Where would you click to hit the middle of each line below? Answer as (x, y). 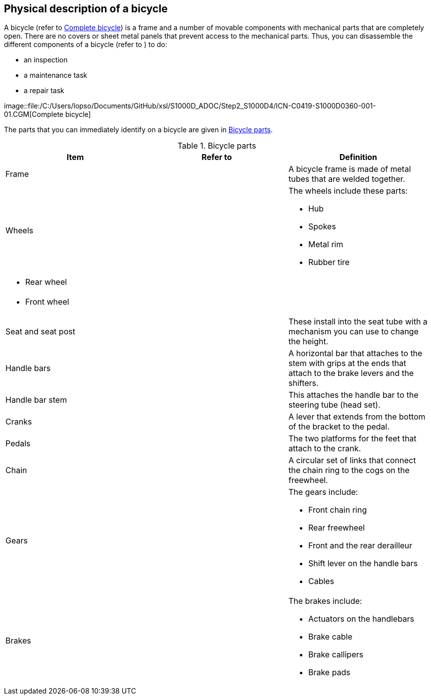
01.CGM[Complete (34, 114)
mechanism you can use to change (353, 332)
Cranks (19, 422)
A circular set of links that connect (352, 460)
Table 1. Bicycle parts (217, 146)
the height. (308, 342)
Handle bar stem (36, 400)
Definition (358, 157)
